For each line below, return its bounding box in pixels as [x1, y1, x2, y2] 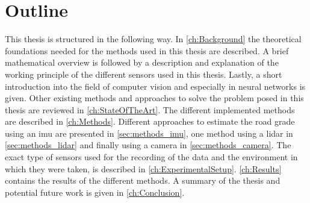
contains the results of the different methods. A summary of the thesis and [5, 174, 281, 187]
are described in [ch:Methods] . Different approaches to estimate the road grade [5, 115, 295, 128]
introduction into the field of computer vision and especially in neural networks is [5, 80, 306, 92]
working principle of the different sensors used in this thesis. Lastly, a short [5, 67, 282, 80]
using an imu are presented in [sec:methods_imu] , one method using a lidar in [5, 126, 293, 139]
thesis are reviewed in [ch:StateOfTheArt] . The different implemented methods [5, 103, 295, 116]
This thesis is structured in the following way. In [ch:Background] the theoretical [5, 33, 302, 45]
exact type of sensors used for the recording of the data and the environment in [5, 151, 298, 163]
